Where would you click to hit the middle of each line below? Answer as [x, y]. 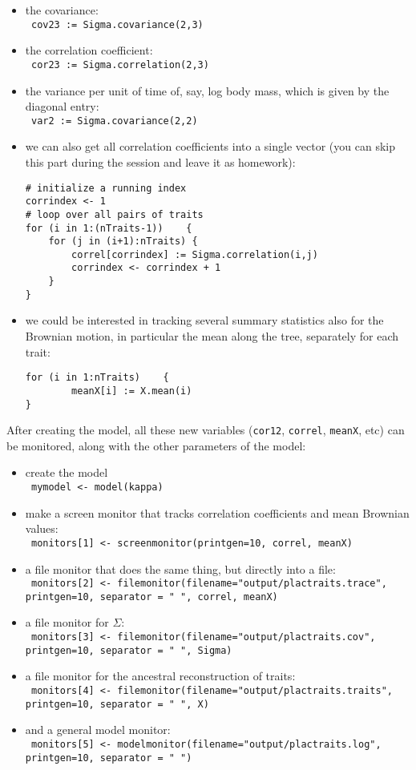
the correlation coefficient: [89, 50]
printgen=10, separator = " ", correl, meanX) [151, 597]
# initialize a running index [106, 188]
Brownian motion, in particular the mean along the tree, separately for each [212, 336]
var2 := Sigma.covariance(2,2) [114, 121]
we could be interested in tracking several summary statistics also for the [204, 320]
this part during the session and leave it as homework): [160, 161]
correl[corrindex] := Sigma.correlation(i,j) [195, 254]
